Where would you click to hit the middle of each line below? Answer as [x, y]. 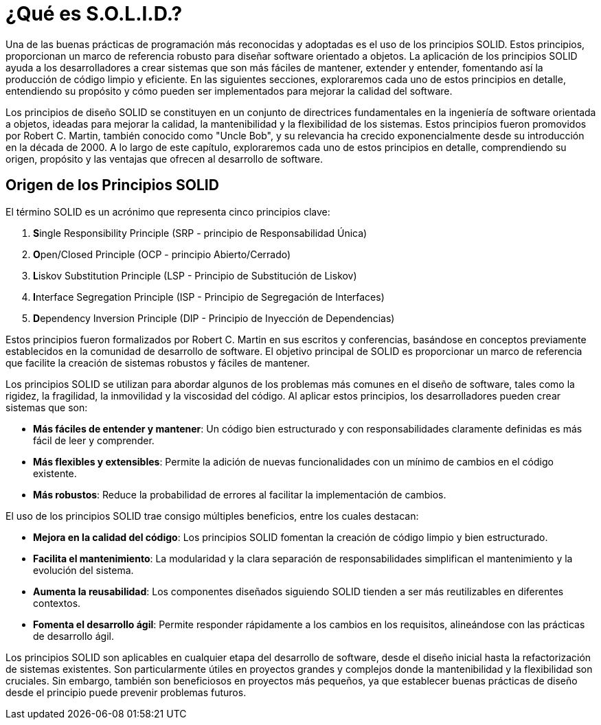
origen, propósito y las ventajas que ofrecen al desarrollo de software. [165, 159]
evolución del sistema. [83, 570]
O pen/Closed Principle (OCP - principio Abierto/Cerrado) [162, 254]
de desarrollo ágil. [73, 636]
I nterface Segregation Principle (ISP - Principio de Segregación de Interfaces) [209, 297]
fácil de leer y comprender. [94, 440]
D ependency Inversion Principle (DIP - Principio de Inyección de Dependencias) [214, 318]
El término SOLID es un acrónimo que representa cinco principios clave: [168, 211]
